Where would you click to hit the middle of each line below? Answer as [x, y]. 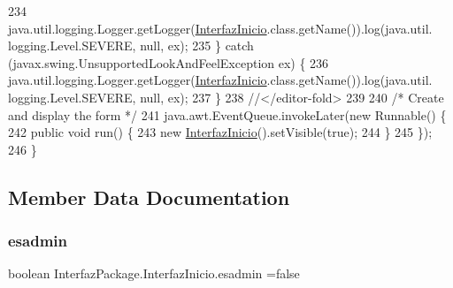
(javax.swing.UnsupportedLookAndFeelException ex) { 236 [169, 62]
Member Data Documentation [149, 197]
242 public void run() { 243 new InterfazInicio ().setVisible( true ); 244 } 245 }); [220, 132]
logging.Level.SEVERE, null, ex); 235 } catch [131, 45]
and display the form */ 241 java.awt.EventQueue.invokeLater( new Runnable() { [227, 114]
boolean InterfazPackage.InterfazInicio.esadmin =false [154, 273]
